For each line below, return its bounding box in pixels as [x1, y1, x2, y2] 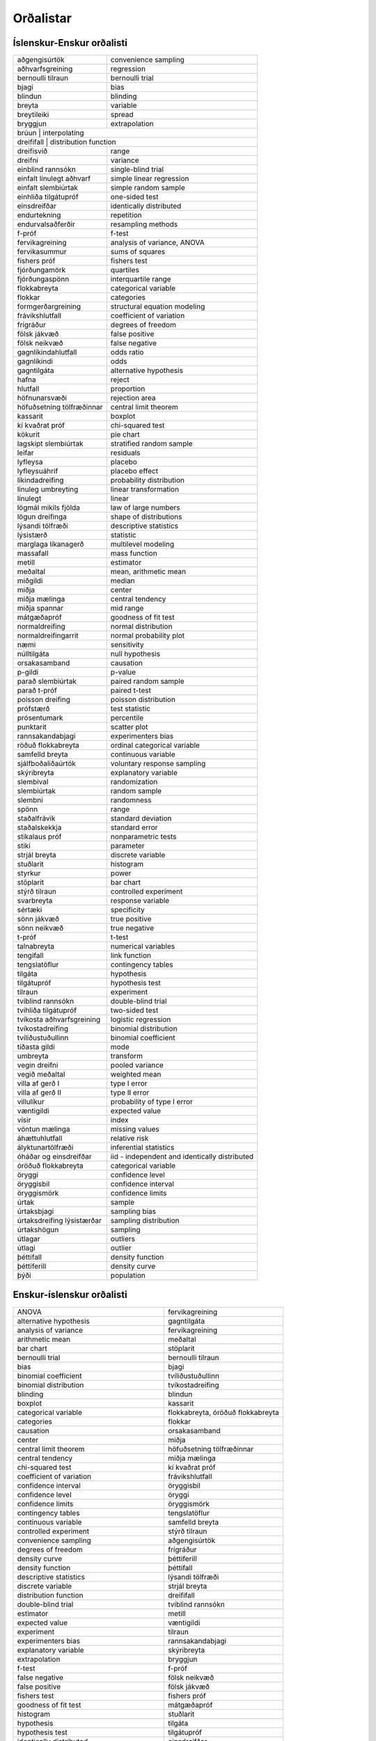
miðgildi [17, 576, 43, 586]
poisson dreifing [17, 695, 71, 705]
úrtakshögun [17, 1225, 59, 1235]
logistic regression [110, 1015, 171, 1024]
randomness [110, 795, 152, 805]
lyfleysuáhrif [17, 467, 58, 476]
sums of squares [110, 247, 166, 257]
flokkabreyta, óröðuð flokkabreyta [168, 1407, 279, 1417]
